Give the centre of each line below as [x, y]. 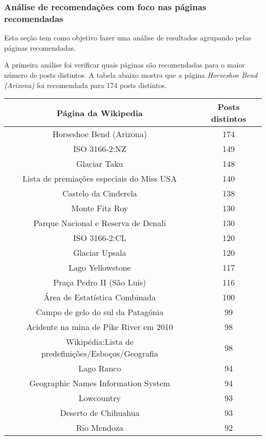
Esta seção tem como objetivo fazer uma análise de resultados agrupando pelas [128, 38]
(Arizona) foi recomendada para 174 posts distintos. [86, 85]
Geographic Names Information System [100, 383]
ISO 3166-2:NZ [99, 149]
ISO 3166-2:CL [100, 238]
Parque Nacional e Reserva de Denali [100, 223]
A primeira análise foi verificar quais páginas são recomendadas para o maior [125, 65]
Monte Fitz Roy [100, 208]
